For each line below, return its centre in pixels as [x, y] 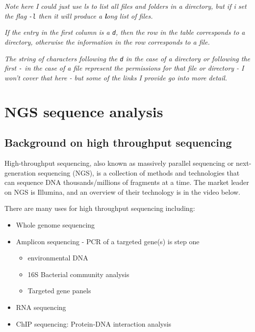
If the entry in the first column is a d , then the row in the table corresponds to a [125, 32]
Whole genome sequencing [55, 224]
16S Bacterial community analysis [78, 274]
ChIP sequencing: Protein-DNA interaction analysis [94, 323]
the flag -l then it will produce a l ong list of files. [79, 15]
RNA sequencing [41, 307]
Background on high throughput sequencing [118, 142]
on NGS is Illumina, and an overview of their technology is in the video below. [123, 192]
